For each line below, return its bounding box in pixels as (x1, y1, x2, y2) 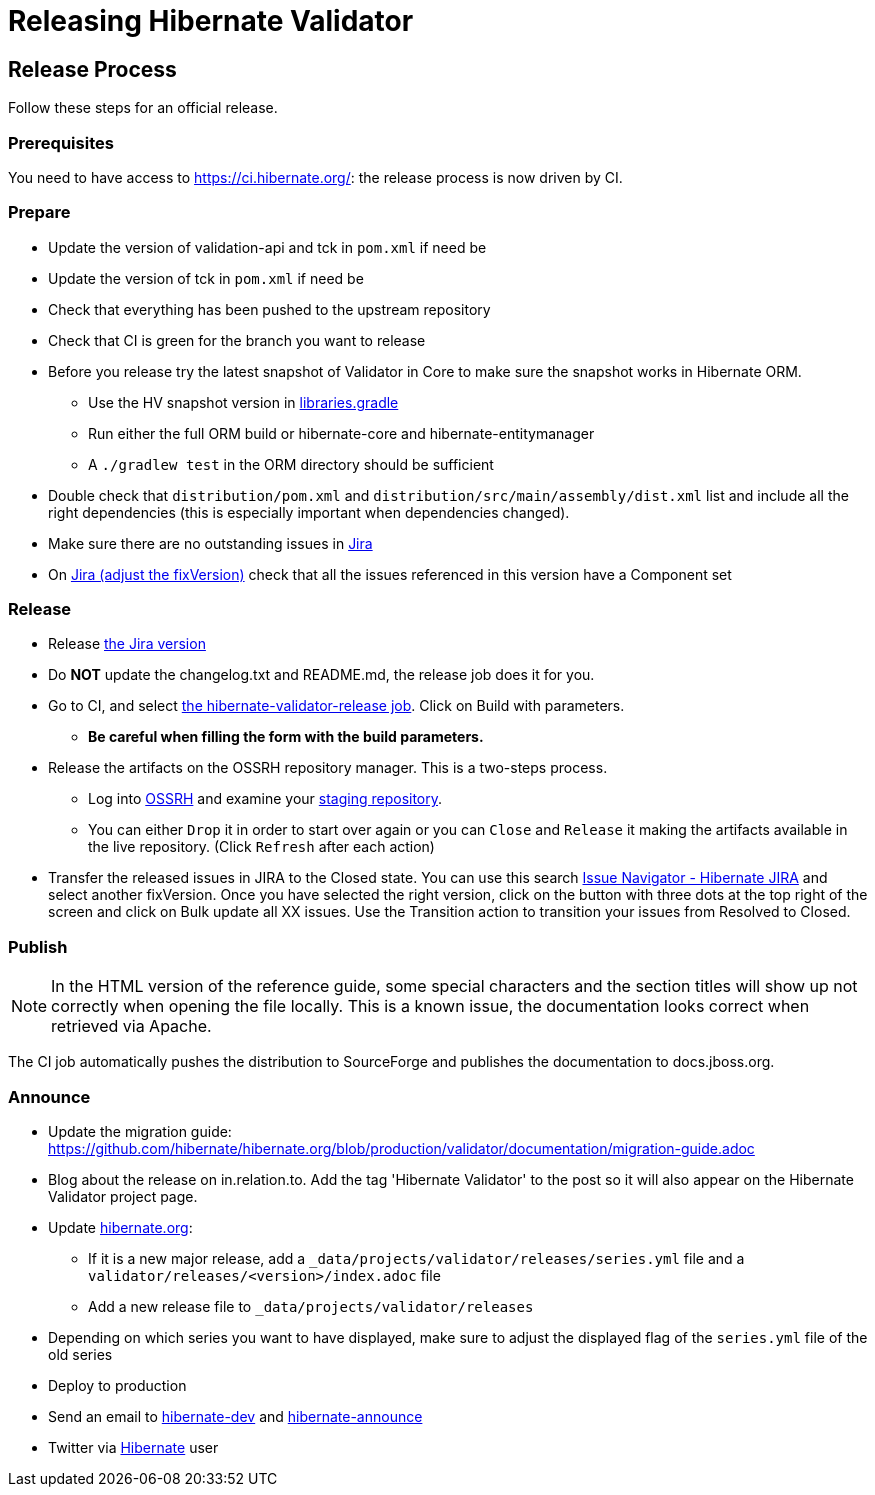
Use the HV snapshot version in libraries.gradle (88, 393, 399, 411)
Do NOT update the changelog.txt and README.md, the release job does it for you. (48, 666, 595, 684)
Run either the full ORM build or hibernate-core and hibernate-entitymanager (88, 424, 595, 442)
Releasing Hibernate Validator (8, 4, 414, 38)
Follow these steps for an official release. (8, 99, 278, 117)
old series (48, 1345, 113, 1363)
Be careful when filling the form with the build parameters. (88, 728, 484, 746)
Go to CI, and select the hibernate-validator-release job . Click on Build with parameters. (48, 697, 625, 715)
